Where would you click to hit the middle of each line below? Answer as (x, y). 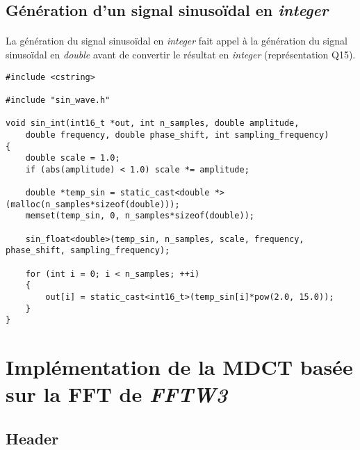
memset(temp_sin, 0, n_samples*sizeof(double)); (140, 216)
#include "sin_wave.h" (58, 100)
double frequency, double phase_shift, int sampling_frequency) (177, 135)
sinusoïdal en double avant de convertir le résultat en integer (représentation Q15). (181, 54)
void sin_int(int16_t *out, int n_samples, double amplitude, (153, 123)
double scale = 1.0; (73, 158)
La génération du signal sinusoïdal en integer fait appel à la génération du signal (177, 41)
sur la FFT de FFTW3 (116, 394)
